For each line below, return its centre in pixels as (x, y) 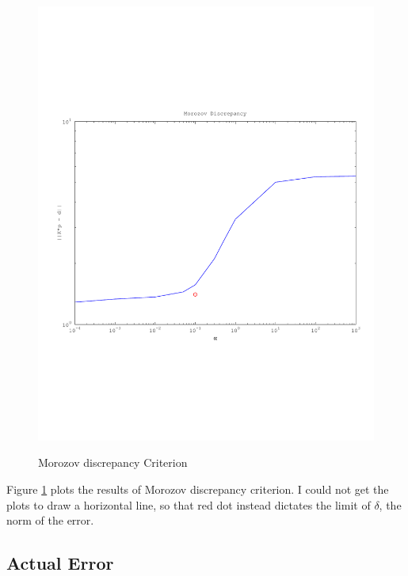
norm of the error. (50, 520)
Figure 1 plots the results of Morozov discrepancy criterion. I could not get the (198, 489)
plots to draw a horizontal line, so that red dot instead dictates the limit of (189, 504)
